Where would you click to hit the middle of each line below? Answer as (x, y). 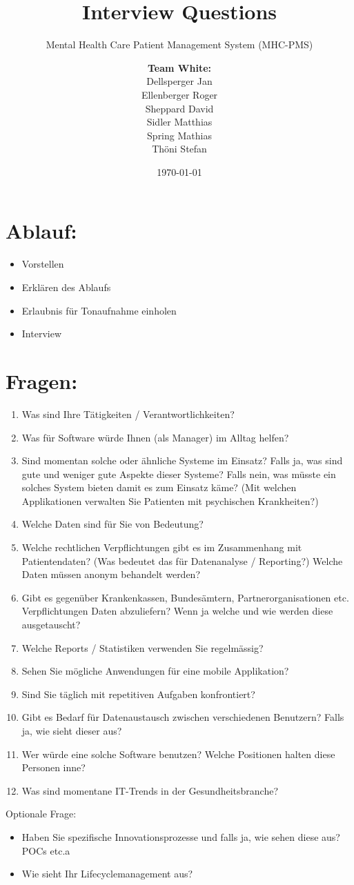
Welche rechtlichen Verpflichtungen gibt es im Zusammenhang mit (162, 547)
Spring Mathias (179, 135)
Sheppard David (179, 108)
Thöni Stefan (179, 149)
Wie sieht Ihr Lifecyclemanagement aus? (107, 874)
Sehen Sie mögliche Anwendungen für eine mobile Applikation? (155, 671)
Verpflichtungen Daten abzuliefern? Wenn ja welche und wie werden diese (177, 611)
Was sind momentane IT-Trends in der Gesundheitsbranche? (150, 790)
